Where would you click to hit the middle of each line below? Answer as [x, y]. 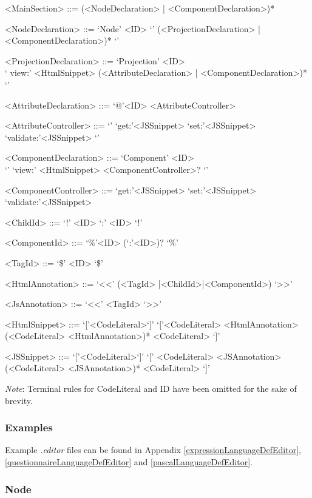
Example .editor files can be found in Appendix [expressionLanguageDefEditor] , [153, 450]
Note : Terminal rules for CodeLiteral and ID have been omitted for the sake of [151, 389]
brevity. [19, 400]
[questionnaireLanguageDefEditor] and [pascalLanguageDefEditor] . [129, 462]
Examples [29, 427]
